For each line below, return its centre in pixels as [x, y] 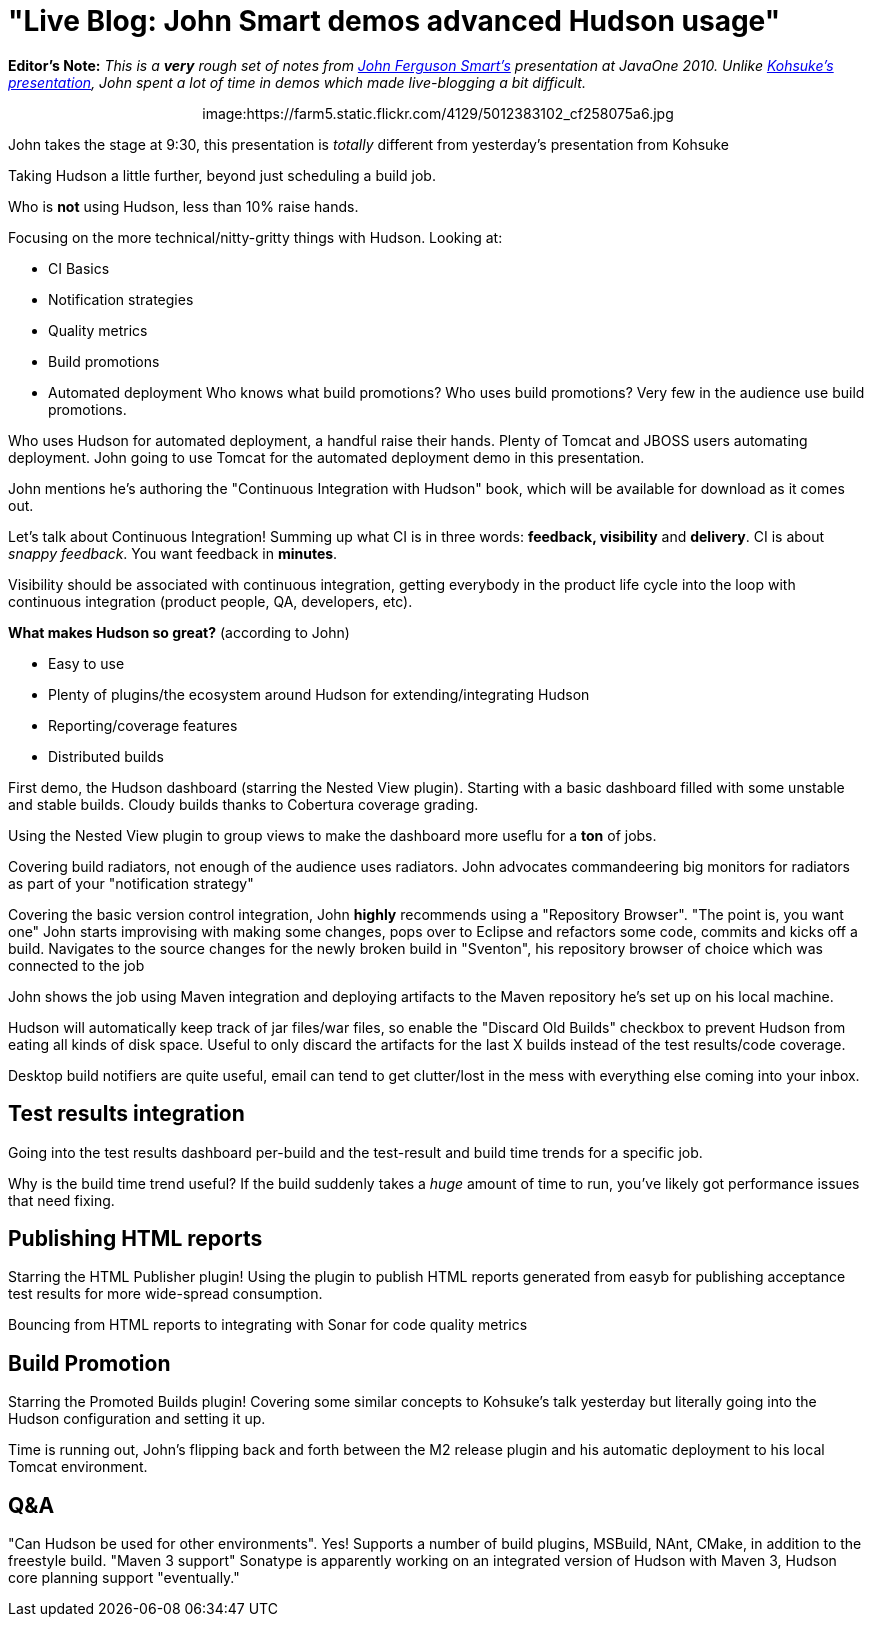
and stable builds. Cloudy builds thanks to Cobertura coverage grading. [243, 804]
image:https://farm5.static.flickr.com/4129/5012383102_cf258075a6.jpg [438, 113]
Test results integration [126, 1114]
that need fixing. [61, 1200]
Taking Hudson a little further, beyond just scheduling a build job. [222, 175]
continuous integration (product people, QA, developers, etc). [210, 601]
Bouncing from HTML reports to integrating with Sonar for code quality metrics [268, 1325]
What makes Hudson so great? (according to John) [179, 632]
